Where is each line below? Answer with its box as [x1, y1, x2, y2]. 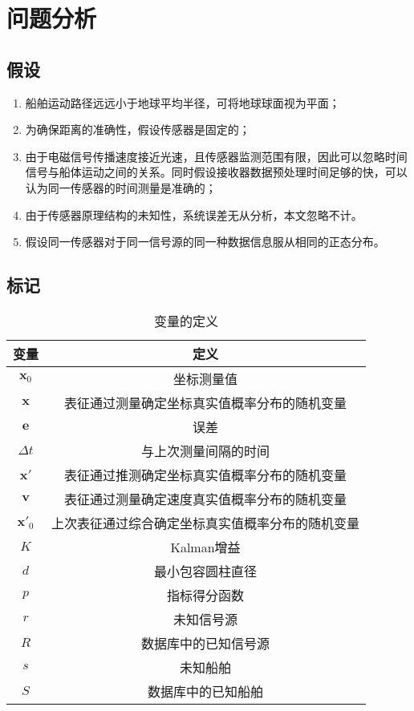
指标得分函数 [167, 585, 245, 604]
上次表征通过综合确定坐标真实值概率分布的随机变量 [51, 513, 360, 532]
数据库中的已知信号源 [141, 633, 270, 652]
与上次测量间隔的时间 [141, 441, 270, 460]
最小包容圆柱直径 [154, 561, 258, 580]
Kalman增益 [170, 537, 241, 556]
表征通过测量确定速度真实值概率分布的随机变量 [64, 489, 347, 508]
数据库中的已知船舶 [148, 681, 264, 701]
